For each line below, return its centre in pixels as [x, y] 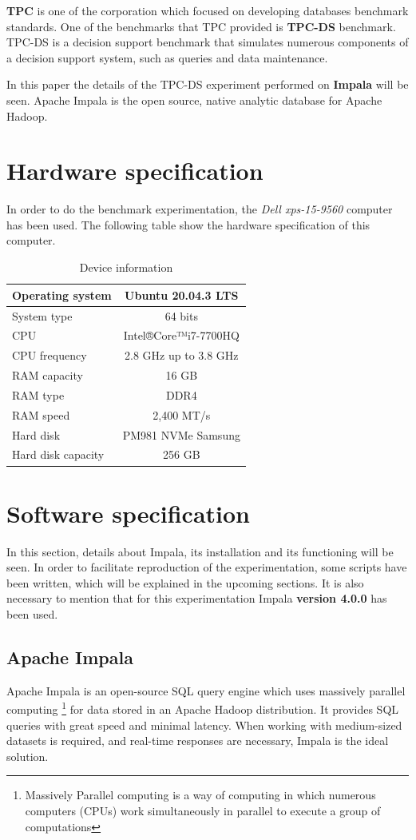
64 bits [181, 315]
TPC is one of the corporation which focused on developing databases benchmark [208, 10]
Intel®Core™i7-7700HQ [181, 335]
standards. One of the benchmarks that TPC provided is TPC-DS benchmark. [201, 26]
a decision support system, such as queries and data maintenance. [167, 57]
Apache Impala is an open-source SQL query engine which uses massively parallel [206, 690]
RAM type [38, 394]
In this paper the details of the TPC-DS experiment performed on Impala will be [208, 84]
